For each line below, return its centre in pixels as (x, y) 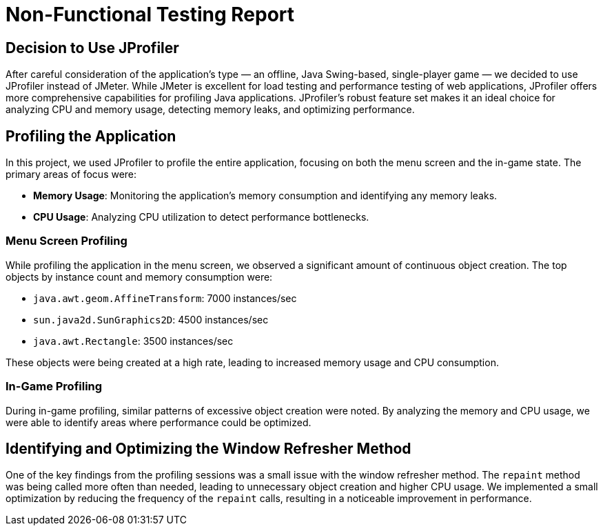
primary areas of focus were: (71, 174)
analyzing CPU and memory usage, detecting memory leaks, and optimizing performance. (210, 110)
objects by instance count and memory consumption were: (139, 277)
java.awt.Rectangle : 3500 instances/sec (133, 341)
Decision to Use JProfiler (92, 48)
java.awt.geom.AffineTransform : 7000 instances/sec (165, 298)
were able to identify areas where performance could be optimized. (159, 422)
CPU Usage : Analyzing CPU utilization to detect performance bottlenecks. (201, 217)
